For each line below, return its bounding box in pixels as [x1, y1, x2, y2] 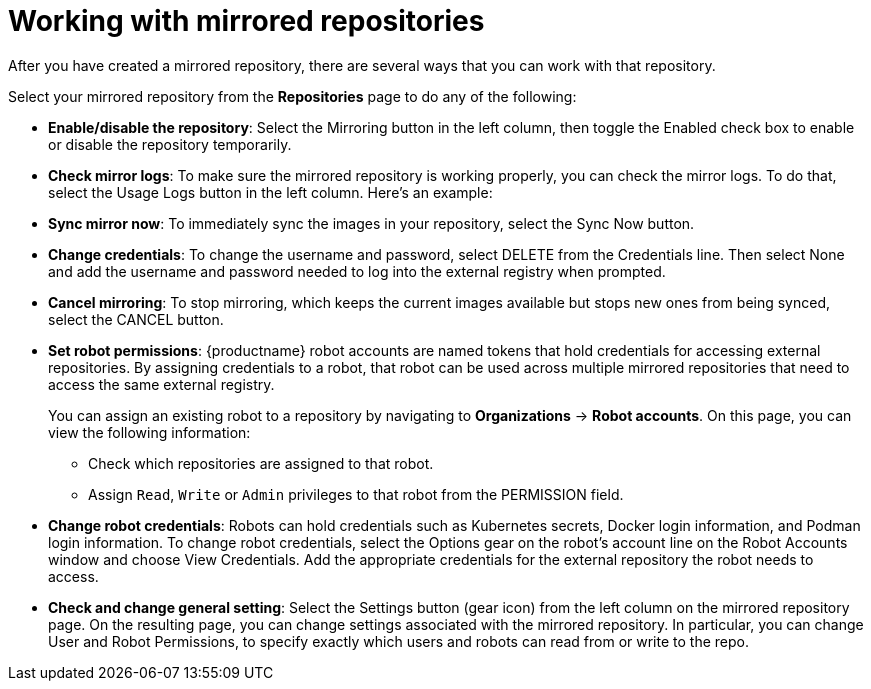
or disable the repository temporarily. [48, 135, 292, 153]
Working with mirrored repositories [8, 4, 485, 38]
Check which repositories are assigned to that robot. [88, 454, 434, 472]
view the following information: [48, 423, 251, 441]
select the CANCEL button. [48, 310, 224, 328]
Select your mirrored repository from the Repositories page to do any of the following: [8, 87, 577, 105]
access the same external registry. [48, 375, 275, 393]
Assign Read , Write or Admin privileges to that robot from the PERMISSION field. [88, 485, 624, 503]
